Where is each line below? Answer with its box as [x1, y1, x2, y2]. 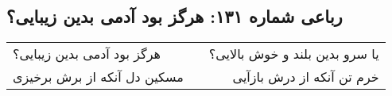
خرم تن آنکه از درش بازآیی [232, 67, 379, 86]
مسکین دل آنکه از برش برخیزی [13, 67, 184, 86]
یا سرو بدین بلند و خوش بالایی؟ [208, 44, 379, 63]
